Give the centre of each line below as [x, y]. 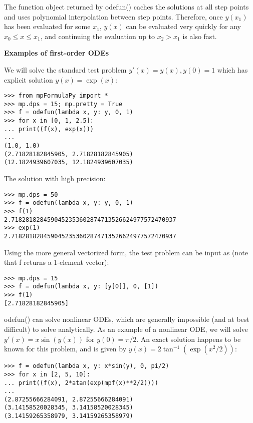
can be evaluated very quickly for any [183, 26]
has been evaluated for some [47, 26]
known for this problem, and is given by [65, 349]
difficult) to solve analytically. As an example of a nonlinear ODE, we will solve [126, 329]
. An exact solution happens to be [189, 339]
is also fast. [200, 36]
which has [232, 69]
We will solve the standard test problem [65, 69]
